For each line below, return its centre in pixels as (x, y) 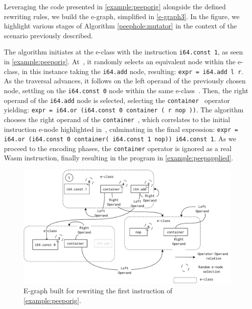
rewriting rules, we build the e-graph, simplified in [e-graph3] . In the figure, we (122, 16)
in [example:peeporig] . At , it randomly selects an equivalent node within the (120, 62)
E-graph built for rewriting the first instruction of (98, 291)
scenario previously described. (48, 35)
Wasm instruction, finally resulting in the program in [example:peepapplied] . (119, 158)
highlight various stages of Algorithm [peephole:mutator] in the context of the (121, 26)
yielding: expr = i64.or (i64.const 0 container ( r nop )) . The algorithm (124, 110)
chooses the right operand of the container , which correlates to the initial (117, 119)
